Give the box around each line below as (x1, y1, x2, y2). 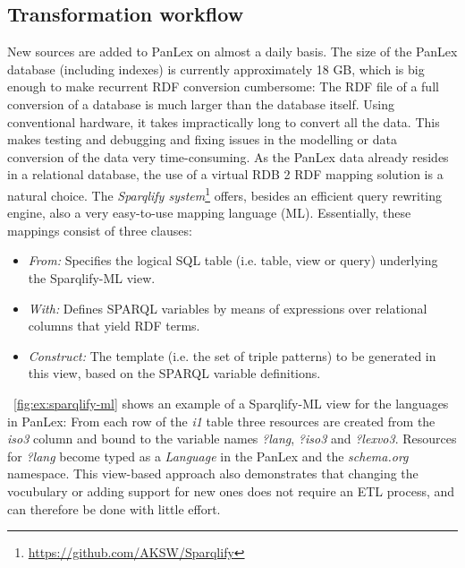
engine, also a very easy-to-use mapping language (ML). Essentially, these (7, 203, 411, 222)
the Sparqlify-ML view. (28, 268, 156, 287)
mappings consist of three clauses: (7, 220, 192, 239)
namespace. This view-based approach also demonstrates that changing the (7, 464, 418, 483)
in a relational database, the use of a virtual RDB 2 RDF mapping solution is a (7, 165, 444, 184)
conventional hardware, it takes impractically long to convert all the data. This (7, 112, 440, 131)
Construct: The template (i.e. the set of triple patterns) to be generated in (28, 346, 436, 365)
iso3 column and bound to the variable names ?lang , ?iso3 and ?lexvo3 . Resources (7, 429, 457, 448)
